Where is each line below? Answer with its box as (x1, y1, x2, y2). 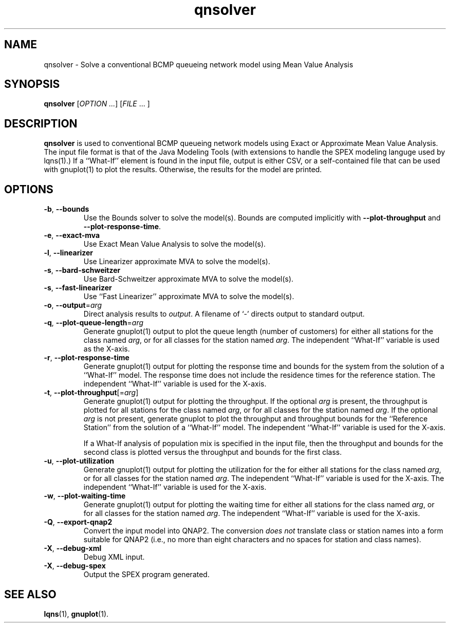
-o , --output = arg (44, 301, 102, 310)
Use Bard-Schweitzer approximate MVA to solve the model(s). (83, 274, 294, 284)
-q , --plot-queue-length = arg (44, 318, 144, 327)
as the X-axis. (83, 344, 130, 354)
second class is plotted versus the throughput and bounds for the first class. (83, 448, 342, 457)
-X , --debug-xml (44, 544, 102, 553)
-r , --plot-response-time (44, 353, 129, 362)
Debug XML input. (83, 552, 145, 562)
